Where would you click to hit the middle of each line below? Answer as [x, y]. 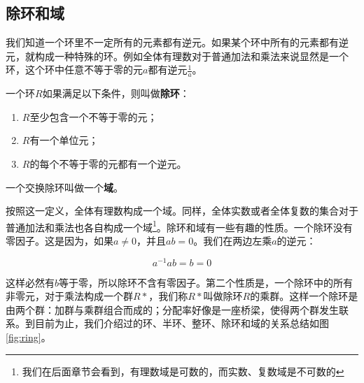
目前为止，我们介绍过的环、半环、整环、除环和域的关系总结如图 [182, 323]
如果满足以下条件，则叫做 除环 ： [116, 93]
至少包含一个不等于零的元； [93, 116]
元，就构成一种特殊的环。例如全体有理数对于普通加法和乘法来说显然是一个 [177, 56]
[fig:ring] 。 [28, 337]
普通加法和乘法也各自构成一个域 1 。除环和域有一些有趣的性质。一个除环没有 [179, 226]
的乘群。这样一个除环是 [304, 296]
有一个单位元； [64, 140]
